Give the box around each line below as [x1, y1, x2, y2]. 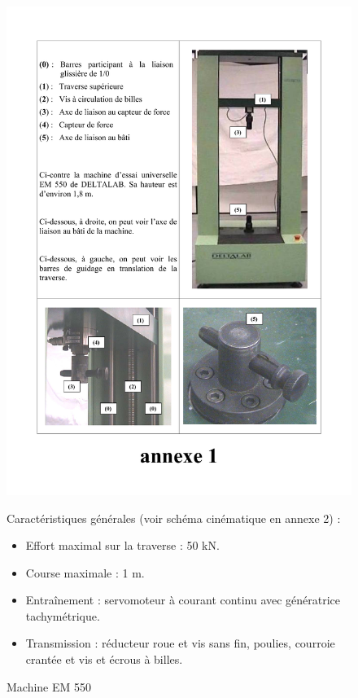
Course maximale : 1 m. [25, 564, 145, 581]
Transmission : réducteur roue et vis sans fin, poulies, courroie [25, 634, 335, 652]
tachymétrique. [25, 607, 100, 624]
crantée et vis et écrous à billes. [25, 651, 183, 668]
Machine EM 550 [7, 678, 92, 695]
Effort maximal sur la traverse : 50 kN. [25, 537, 220, 554]
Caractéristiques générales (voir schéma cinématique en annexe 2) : [7, 509, 341, 526]
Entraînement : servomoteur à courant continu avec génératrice [25, 591, 341, 608]
